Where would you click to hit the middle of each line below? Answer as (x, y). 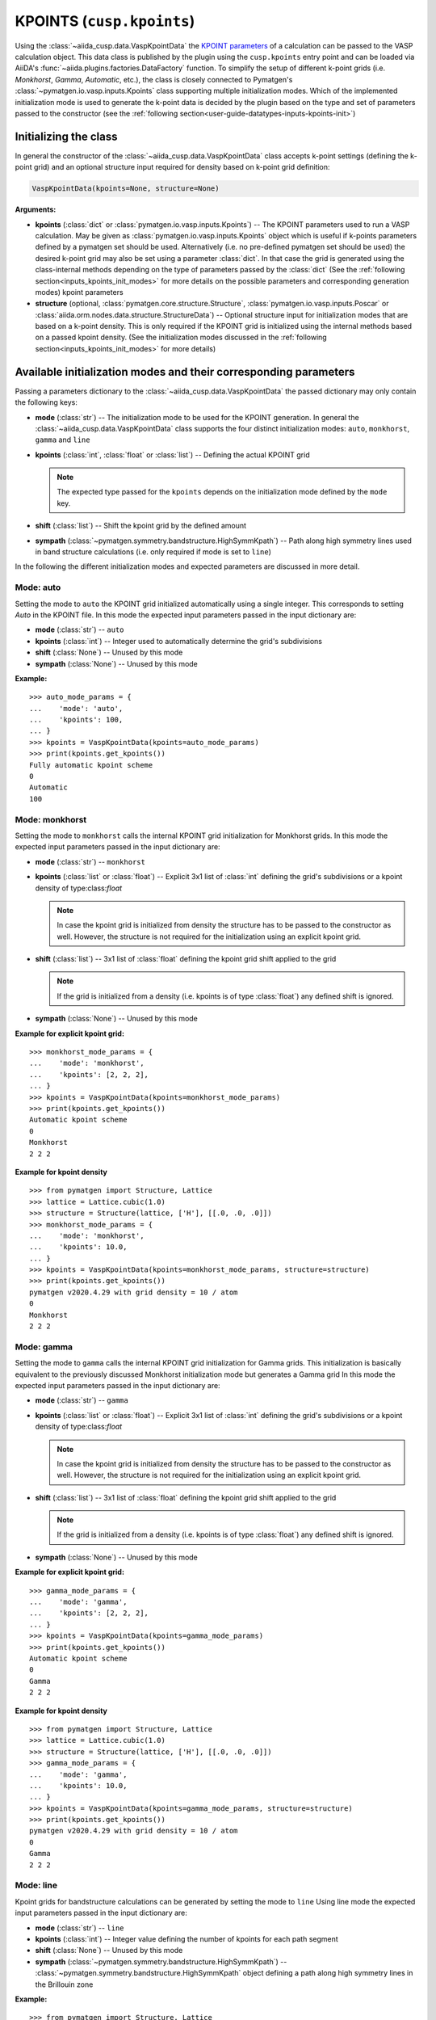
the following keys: (46, 402)
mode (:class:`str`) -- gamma (82, 1400)
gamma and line (63, 440)
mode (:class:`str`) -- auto (80, 629)
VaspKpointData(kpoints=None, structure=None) (126, 189)
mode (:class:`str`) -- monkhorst (90, 861)
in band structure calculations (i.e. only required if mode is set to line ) (153, 552)
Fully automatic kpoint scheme (91, 765)
